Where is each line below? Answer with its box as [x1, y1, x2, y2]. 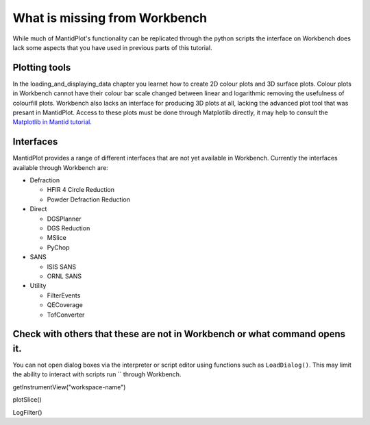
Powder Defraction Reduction [47, 195, 130, 204]
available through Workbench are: [12, 163, 109, 171]
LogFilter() [12, 408, 42, 416]
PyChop [47, 243, 70, 252]
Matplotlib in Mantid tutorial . [12, 118, 92, 126]
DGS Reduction [47, 224, 90, 232]
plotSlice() [12, 396, 42, 404]
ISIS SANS [47, 263, 77, 271]
